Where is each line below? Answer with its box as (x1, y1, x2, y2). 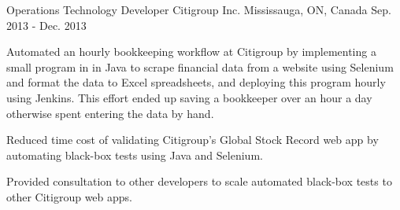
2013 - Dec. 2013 (6, 17, 87, 33)
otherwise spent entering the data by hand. (6, 105, 214, 121)
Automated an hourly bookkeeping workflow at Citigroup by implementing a (6, 43, 376, 60)
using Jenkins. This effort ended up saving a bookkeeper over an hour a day (6, 89, 372, 105)
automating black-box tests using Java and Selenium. (6, 146, 263, 163)
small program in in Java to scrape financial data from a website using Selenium (6, 58, 394, 75)
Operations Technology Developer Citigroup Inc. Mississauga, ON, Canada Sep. (6, 2, 391, 17)
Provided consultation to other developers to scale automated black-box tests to (6, 173, 392, 190)
